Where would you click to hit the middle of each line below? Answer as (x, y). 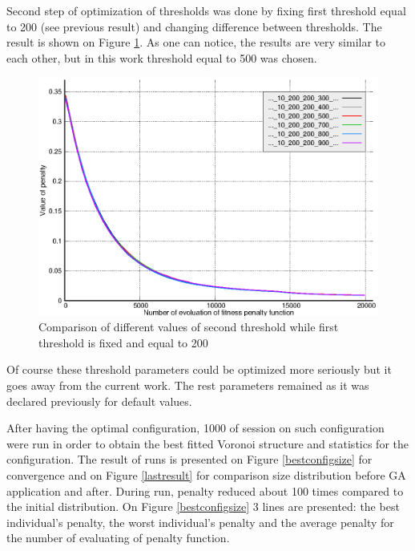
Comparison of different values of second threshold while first (189, 327)
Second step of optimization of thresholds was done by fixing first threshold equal (206, 10)
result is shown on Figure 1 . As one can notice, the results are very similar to (196, 42)
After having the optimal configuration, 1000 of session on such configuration (195, 428)
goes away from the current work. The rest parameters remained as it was (188, 385)
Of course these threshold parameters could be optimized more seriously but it (199, 369)
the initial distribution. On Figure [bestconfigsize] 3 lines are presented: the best (203, 506)
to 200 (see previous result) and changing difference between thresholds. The (194, 26)
